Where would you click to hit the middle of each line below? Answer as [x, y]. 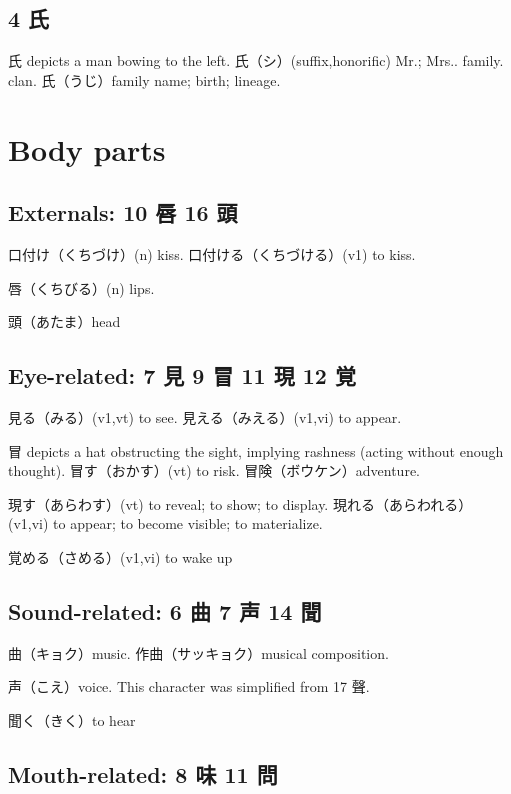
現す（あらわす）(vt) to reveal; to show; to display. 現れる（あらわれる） [240, 503]
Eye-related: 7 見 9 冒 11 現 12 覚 [182, 375]
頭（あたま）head [64, 321]
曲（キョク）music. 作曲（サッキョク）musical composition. [198, 652]
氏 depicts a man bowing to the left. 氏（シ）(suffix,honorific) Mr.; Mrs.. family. [256, 60]
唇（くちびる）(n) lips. [81, 287]
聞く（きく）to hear [72, 719]
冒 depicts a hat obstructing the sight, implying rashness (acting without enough [256, 450]
